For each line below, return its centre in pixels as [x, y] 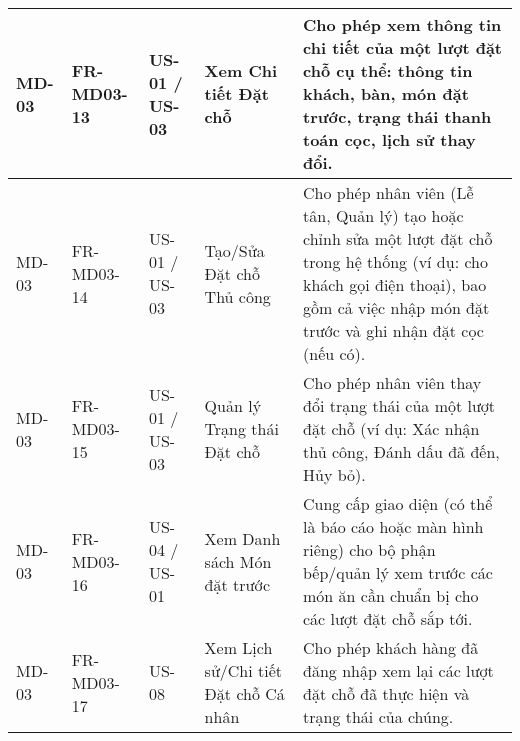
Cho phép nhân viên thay [392, 382]
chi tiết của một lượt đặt [403, 47]
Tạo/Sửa [234, 250]
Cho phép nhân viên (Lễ [388, 192]
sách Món [238, 561]
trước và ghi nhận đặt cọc [393, 330]
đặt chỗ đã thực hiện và [386, 693]
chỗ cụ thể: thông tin [388, 70]
